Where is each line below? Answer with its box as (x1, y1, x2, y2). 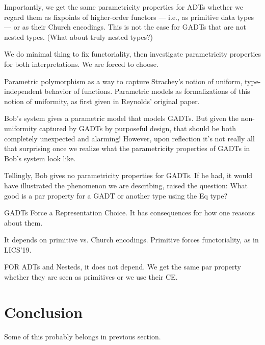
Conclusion (4, 301, 83, 322)
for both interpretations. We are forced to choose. (4, 58, 158, 69)
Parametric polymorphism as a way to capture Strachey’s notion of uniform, (4, 76, 243, 86)
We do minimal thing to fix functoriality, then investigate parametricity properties (4, 48, 261, 59)
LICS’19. (4, 244, 32, 255)
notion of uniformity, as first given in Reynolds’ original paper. (4, 95, 200, 106)
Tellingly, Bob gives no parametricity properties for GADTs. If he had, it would (4, 170, 253, 181)
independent (4, 86, 42, 96)
